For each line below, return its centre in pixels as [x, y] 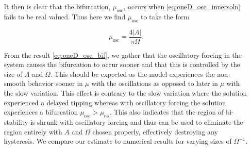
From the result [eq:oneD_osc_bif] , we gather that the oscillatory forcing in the [123, 55]
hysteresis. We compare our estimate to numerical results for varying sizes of [118, 141]
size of [13, 74]
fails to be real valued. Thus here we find [65, 16]
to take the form [165, 16]
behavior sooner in [55, 83]
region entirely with [33, 131]
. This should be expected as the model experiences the [133, 74]
